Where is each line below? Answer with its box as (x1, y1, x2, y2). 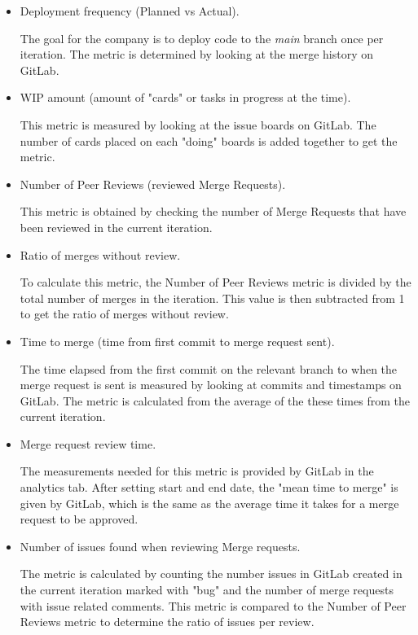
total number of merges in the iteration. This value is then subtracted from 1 (20, 289, 405, 306)
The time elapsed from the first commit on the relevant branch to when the (20, 360, 398, 377)
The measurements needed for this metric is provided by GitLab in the (20, 462, 374, 480)
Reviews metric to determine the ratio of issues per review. (20, 613, 315, 630)
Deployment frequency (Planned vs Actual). (20, 2, 240, 19)
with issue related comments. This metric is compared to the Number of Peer (20, 597, 407, 614)
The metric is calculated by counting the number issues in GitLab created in (20, 565, 403, 582)
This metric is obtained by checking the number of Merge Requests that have (20, 203, 407, 220)
